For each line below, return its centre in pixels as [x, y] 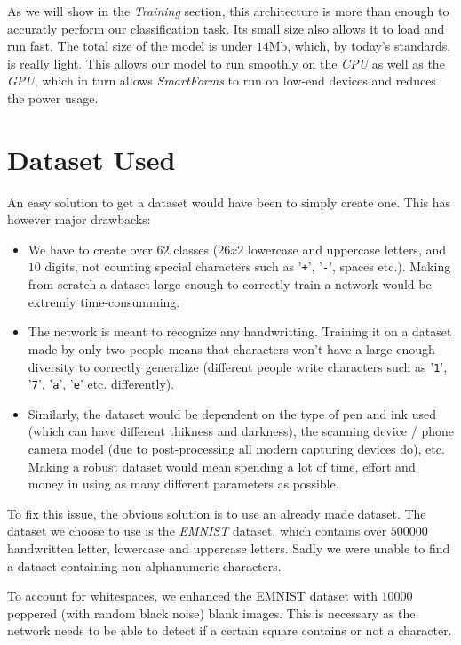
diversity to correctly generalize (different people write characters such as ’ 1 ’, [238, 366]
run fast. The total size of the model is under [130, 46]
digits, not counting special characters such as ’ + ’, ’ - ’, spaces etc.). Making [248, 266]
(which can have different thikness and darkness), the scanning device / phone [241, 431]
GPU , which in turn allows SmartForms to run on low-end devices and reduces [222, 81]
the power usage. [53, 97]
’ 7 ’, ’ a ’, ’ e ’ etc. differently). [101, 384]
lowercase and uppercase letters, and [347, 249]
